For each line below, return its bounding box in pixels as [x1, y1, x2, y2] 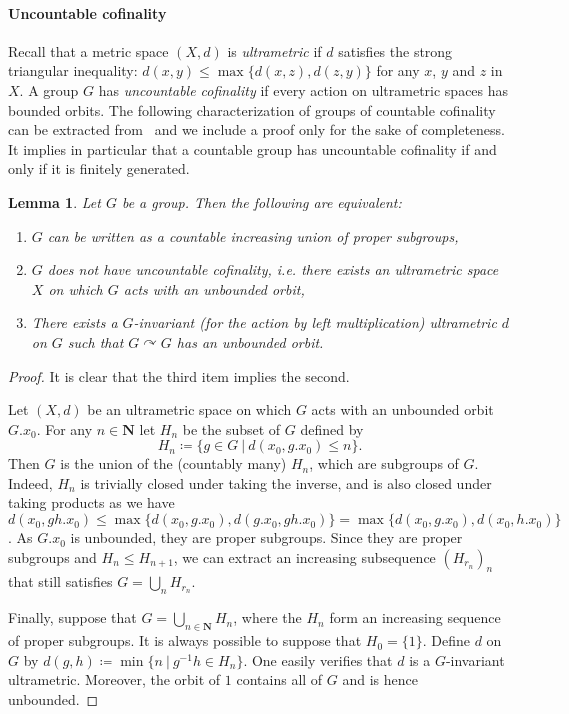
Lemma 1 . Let [8, 191, 101, 212]
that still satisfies [8, 571, 113, 592]
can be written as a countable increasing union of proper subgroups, [47, 225, 459, 246]
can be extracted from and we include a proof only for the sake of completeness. [8, 119, 505, 140]
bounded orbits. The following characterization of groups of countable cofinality [8, 99, 496, 120]
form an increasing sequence [329, 607, 501, 628]
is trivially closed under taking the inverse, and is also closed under [80, 472, 492, 493]
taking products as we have [8, 492, 175, 513]
